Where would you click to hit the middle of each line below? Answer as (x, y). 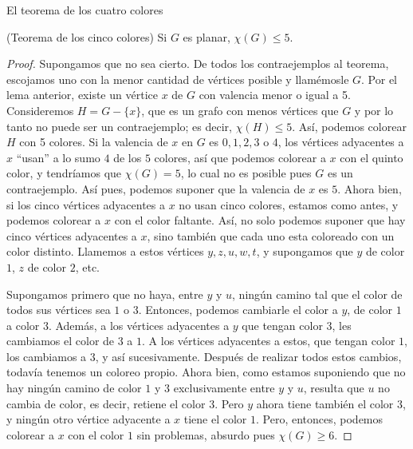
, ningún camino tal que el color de (317, 294)
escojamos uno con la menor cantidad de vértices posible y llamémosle (178, 79)
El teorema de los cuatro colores (85, 10)
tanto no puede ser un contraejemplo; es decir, (119, 126)
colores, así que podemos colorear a (240, 157)
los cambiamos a (47, 356)
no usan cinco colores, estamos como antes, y (289, 204)
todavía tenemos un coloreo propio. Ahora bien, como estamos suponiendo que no (206, 372)
